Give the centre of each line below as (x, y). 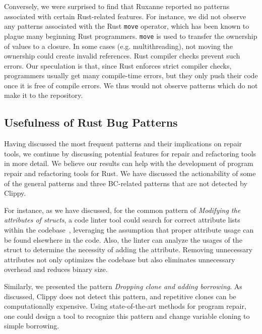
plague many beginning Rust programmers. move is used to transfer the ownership (131, 36)
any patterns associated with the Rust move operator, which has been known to (127, 26)
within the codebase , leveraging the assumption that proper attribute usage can (129, 230)
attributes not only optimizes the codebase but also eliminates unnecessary (120, 259)
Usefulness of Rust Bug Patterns (91, 122)
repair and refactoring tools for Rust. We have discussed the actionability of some (130, 173)
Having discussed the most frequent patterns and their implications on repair (123, 144)
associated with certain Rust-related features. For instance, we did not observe (125, 16)
